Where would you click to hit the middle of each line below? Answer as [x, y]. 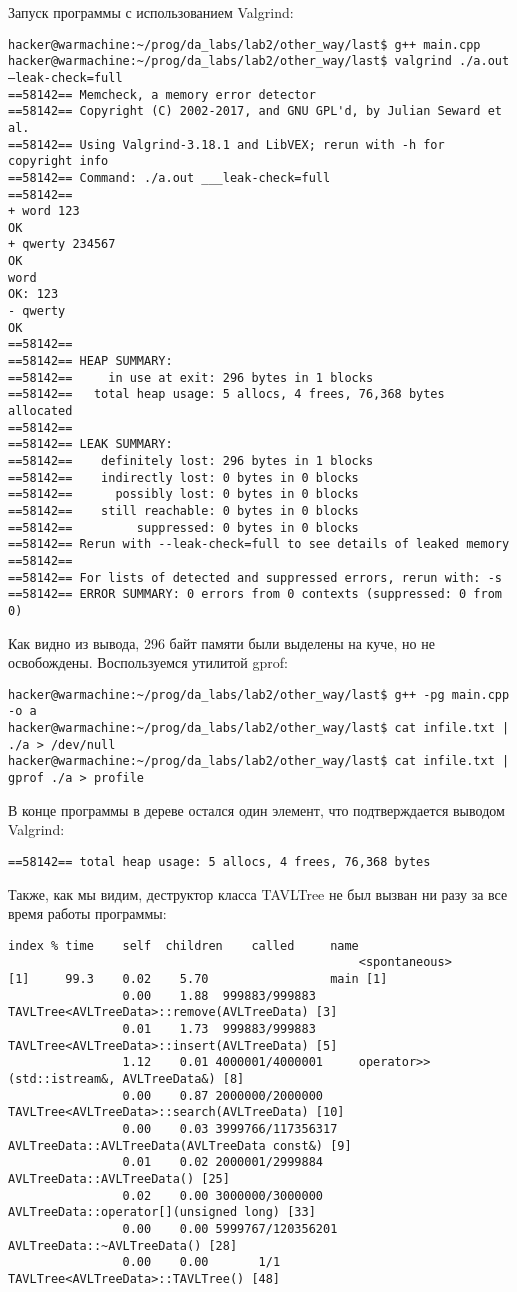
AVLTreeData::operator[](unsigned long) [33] [162, 1212]
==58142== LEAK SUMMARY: [90, 444]
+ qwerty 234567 [62, 244]
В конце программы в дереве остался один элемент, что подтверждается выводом [256, 809]
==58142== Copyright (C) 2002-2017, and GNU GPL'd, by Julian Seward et [255, 111]
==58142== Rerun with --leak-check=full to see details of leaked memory [259, 544]
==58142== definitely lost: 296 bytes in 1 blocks [191, 461]
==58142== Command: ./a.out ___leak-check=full [169, 177]
